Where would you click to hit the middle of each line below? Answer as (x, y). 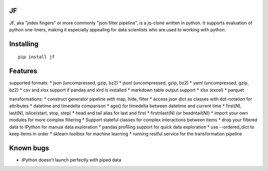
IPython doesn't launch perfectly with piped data (71, 160)
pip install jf (36, 57)
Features (23, 71)
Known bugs (29, 148)
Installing (24, 44)
